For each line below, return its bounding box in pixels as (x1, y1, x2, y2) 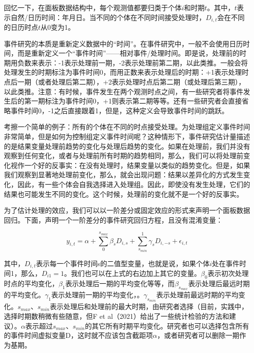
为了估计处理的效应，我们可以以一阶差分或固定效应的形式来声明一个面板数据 (4, 205, 250, 215)
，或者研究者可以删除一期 (157, 330, 239, 340)
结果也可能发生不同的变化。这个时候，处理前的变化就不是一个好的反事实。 (4, 188, 243, 199)
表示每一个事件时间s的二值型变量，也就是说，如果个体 (36, 258, 210, 268)
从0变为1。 (41, 22, 75, 32)
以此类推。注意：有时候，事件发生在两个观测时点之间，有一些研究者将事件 (4, 86, 243, 96)
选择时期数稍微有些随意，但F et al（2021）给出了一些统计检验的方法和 (4, 311, 230, 321)
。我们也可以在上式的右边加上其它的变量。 (64, 268, 201, 278)
